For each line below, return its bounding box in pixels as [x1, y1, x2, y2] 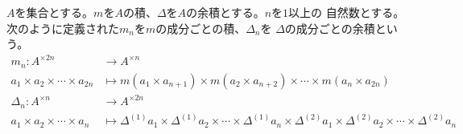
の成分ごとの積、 [155, 19, 246, 36]
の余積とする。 [186, 4, 265, 20]
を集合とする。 [14, 4, 94, 20]
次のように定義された [6, 19, 119, 36]
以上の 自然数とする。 [288, 4, 405, 20]
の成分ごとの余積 [284, 19, 375, 36]
